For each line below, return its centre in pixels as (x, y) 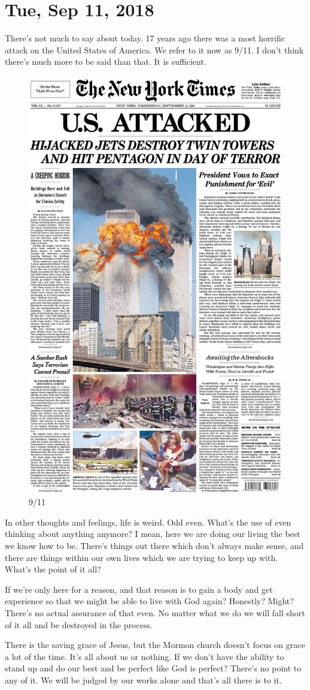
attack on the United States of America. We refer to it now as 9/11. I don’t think (154, 49)
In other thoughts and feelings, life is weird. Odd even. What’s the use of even (148, 522)
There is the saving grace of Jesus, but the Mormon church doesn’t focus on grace (155, 645)
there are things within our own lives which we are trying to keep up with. (142, 557)
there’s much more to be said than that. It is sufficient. (106, 61)
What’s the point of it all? (53, 569)
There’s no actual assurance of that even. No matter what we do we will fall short (155, 613)
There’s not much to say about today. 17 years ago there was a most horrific (145, 38)
